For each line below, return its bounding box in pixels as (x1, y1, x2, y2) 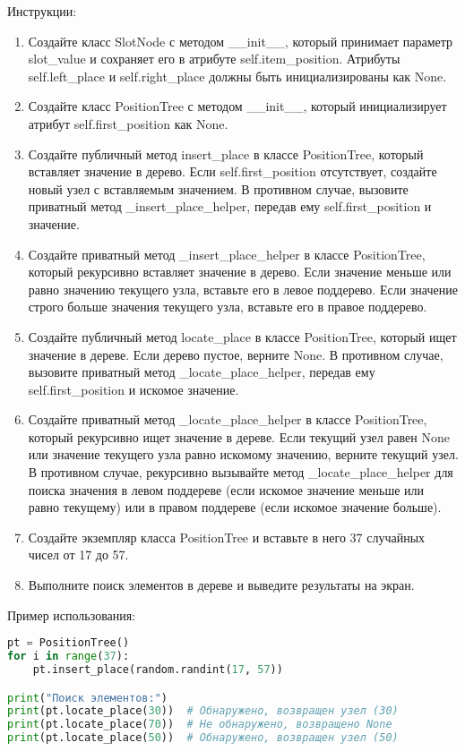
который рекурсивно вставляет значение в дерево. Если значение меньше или (28, 262, 452, 281)
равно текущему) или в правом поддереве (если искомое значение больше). (28, 498, 442, 516)
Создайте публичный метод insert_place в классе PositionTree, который (28, 144, 424, 163)
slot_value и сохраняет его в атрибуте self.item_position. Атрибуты (28, 49, 400, 68)
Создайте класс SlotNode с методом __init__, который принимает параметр (28, 31, 453, 50)
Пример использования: (7, 605, 136, 624)
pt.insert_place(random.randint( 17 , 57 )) (32, 662, 283, 676)
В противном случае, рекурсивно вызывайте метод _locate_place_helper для (28, 463, 453, 482)
